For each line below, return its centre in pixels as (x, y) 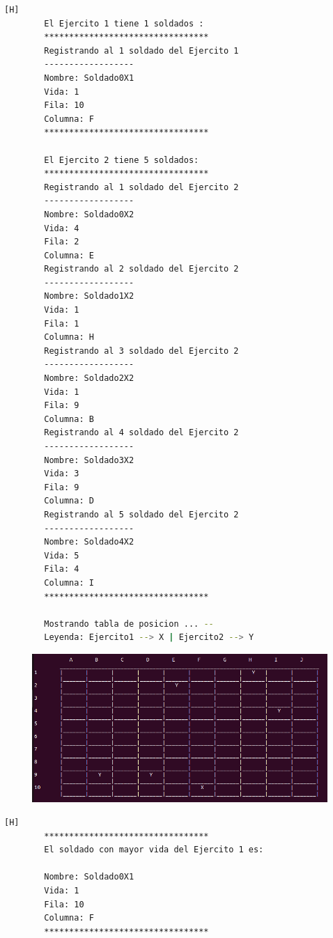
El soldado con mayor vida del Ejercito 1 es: (154, 850)
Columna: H (69, 337)
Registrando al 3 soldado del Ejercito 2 (141, 351)
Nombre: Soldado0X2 (89, 214)
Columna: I (69, 583)
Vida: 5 (62, 555)
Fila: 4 (62, 569)
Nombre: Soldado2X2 (89, 378)
